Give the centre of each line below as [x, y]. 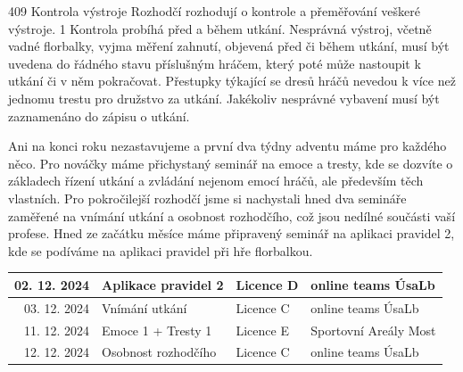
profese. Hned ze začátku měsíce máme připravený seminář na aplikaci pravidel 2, [231, 233]
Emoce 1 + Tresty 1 [157, 330]
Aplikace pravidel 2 [163, 284]
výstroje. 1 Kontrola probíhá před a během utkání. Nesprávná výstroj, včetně [220, 28]
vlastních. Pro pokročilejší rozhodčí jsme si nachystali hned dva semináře [207, 198]
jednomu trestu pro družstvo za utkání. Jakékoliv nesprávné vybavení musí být [224, 98]
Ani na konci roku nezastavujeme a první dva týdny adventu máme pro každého [227, 146]
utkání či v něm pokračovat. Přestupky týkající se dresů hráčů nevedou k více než [232, 81]
